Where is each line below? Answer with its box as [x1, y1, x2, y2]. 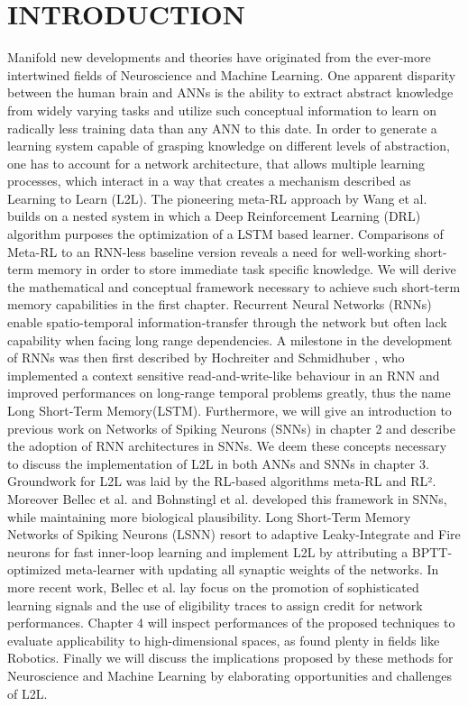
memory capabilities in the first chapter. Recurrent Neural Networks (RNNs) [7, 295, 432, 314]
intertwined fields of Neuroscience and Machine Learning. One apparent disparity [7, 65, 456, 84]
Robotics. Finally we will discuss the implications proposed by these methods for [7, 648, 454, 667]
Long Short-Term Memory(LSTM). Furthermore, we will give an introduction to [7, 401, 452, 419]
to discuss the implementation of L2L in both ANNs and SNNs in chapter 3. [7, 454, 429, 472]
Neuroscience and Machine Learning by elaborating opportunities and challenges [7, 665, 452, 684]
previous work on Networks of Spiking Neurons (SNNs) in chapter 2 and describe [7, 418, 455, 437]
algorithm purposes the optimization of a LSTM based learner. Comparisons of [7, 225, 444, 243]
